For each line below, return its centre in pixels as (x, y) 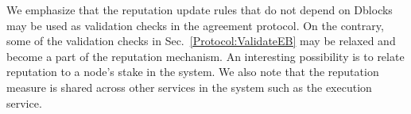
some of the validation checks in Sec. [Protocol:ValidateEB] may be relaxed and (201, 41)
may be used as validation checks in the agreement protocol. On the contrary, (195, 25)
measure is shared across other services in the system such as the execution (189, 87)
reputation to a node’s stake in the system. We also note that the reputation (193, 72)
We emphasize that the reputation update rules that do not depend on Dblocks (200, 9)
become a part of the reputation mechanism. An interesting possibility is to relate (205, 56)
